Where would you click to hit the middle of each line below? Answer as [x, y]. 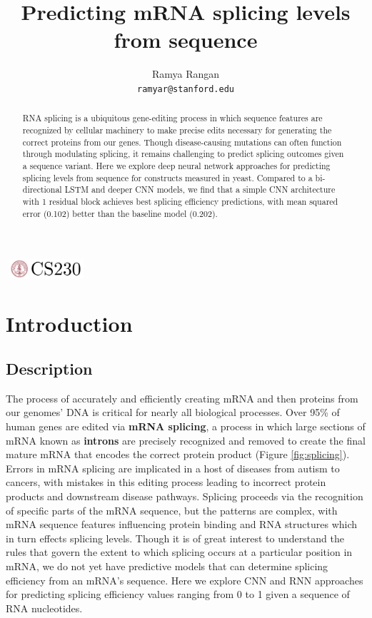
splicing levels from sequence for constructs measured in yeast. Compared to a [167, 177]
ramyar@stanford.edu [186, 89]
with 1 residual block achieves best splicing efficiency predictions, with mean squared [180, 201]
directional [42, 189]
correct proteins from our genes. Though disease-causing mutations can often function [182, 142]
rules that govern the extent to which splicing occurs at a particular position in [179, 552]
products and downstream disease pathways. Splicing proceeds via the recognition [185, 496]
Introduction [69, 323]
